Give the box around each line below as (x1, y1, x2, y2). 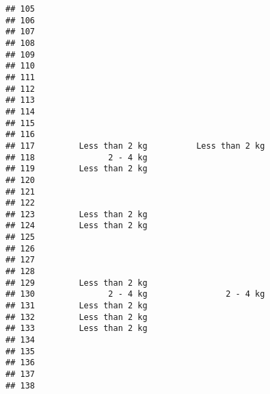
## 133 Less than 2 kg (5, 323, 148, 334)
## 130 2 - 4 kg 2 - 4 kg (5, 289, 265, 299)
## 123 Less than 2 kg (5, 209, 148, 219)
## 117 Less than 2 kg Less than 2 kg (5, 140, 265, 151)
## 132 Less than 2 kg (5, 312, 148, 322)
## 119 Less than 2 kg (5, 164, 148, 174)
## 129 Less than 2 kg (5, 278, 148, 288)
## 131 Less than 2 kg (5, 301, 148, 311)
